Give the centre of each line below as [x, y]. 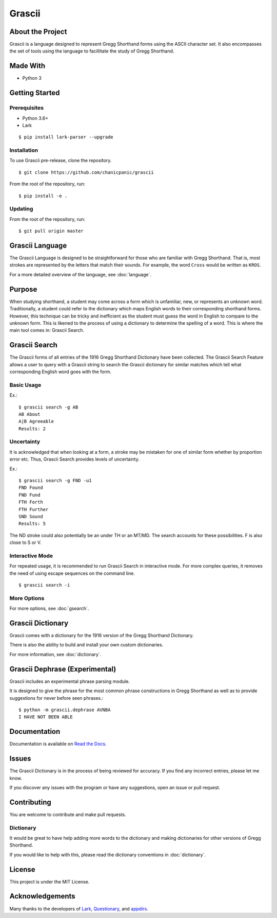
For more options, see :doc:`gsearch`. [49, 608]
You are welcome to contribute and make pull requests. [68, 814]
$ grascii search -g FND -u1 [55, 480]
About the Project [38, 32]
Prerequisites [26, 108]
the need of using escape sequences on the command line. [72, 573]
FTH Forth [31, 502]
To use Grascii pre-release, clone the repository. [61, 161]
